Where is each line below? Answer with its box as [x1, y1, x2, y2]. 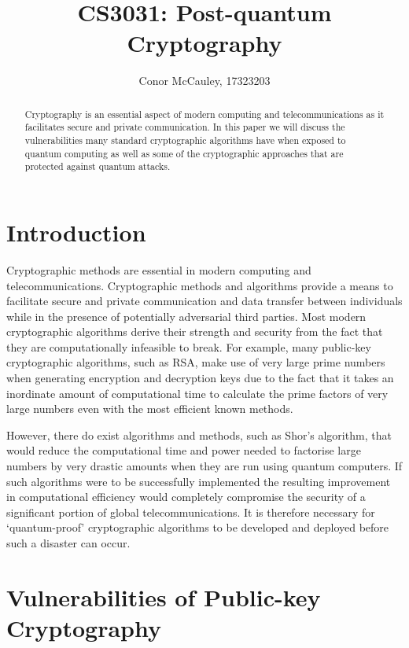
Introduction [6, 215, 146, 248]
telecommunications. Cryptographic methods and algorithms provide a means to [6, 277, 393, 293]
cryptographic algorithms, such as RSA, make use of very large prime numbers [6, 354, 385, 370]
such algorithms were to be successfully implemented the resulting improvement [6, 473, 391, 489]
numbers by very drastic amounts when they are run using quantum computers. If [6, 458, 403, 474]
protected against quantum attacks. [24, 160, 171, 173]
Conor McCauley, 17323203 [138, 72, 271, 89]
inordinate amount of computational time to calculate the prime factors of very [6, 385, 389, 401]
